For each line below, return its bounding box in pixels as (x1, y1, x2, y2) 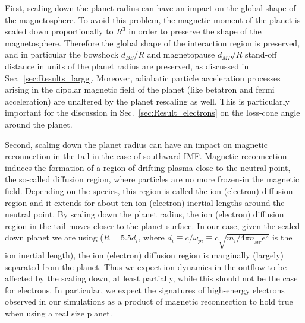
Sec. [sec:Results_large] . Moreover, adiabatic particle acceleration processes (5, 71, 281, 84)
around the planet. (5, 118, 73, 130)
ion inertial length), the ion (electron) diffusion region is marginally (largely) (5, 249, 284, 261)
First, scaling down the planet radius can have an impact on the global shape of (5, 2, 296, 14)
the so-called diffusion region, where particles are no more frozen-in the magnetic (5, 173, 300, 185)
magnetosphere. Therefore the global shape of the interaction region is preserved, (5, 36, 300, 49)
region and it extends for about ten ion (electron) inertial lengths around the (5, 196, 285, 208)
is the (272, 231, 293, 243)
